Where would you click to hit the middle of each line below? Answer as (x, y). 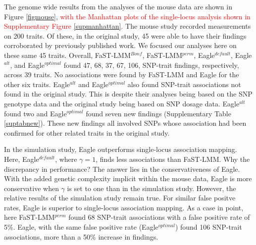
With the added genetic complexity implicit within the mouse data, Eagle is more (128, 178)
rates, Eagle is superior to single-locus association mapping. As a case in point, (124, 207)
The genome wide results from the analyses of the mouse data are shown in (118, 6)
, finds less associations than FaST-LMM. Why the (173, 159)
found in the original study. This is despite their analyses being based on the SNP (128, 94)
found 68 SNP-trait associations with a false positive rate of (159, 217)
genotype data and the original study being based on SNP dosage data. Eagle (122, 103)
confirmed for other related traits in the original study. (87, 132)
